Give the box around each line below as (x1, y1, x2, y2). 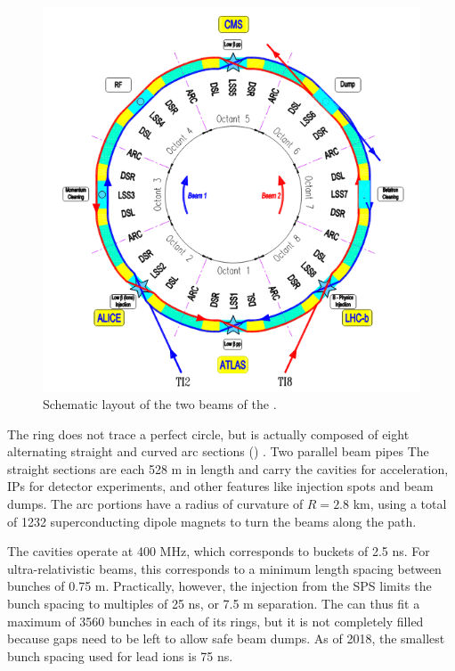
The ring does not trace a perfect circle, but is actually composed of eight (7, 424, 410, 443)
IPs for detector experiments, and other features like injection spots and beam (7, 477, 434, 495)
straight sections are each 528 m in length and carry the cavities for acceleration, (7, 459, 449, 478)
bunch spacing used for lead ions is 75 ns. (7, 646, 233, 665)
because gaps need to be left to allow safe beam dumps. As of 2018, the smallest (7, 629, 445, 648)
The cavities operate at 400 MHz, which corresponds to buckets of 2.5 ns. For (7, 542, 430, 561)
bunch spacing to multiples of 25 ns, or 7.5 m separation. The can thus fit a (7, 594, 420, 613)
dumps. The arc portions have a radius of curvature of (7, 495, 304, 513)
